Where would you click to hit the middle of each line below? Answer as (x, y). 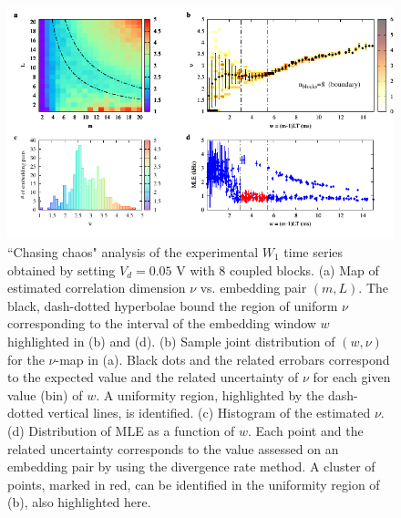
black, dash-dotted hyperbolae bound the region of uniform (173, 305)
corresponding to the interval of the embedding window (162, 323)
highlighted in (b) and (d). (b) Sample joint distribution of (171, 341)
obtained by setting (62, 269)
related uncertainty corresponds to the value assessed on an (173, 448)
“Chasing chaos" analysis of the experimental (133, 251)
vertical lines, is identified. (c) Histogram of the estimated (209, 413)
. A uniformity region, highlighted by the (210, 394)
